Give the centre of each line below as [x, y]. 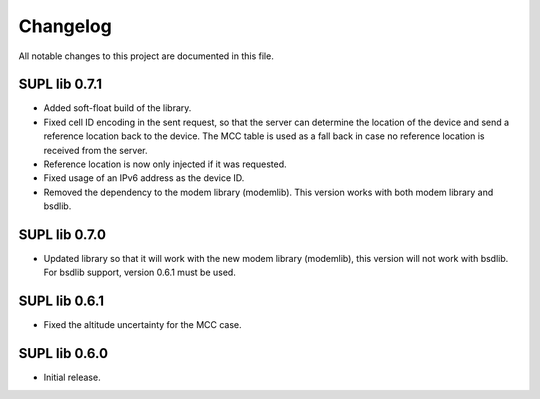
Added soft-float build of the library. [117, 108]
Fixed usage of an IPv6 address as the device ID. [144, 178]
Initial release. [72, 377]
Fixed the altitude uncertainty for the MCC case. [142, 325]
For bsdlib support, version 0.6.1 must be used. [140, 272]
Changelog [65, 26]
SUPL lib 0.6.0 [63, 353]
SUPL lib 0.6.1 [61, 301]
